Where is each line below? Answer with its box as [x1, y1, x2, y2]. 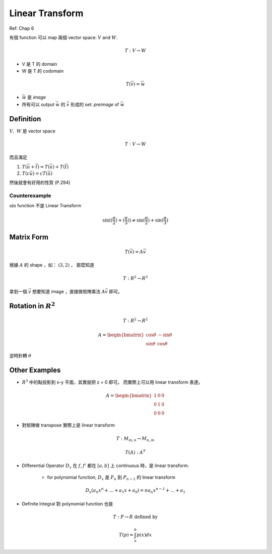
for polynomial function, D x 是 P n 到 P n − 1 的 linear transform [47, 474, 176, 481]
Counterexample [9, 192, 51, 199]
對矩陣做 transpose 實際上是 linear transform [22, 422, 115, 428]
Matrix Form [9, 233, 49, 241]
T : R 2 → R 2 [122, 317, 148, 324]
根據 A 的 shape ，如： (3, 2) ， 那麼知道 [9, 262, 94, 268]
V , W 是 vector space [9, 128, 55, 134]
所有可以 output [22, 101, 55, 107]
